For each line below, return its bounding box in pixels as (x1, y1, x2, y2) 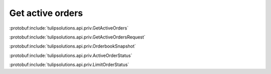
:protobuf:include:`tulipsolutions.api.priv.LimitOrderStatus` (9, 61, 129, 67)
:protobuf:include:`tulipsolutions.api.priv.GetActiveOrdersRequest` (9, 34, 146, 40)
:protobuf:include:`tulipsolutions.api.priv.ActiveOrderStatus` (9, 52, 132, 58)
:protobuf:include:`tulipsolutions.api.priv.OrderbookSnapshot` (9, 43, 137, 49)
